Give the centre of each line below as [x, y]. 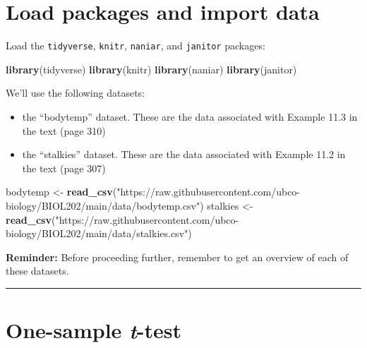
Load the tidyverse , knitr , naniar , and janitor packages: [136, 46]
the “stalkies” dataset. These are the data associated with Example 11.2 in [184, 154]
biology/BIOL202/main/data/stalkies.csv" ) [99, 233]
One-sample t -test [94, 330]
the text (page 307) [64, 168]
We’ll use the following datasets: [76, 93]
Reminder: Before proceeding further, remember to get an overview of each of [177, 257]
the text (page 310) [64, 130]
